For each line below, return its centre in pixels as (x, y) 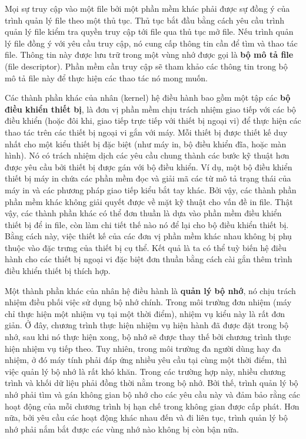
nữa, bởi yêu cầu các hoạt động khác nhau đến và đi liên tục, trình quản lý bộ (146, 417)
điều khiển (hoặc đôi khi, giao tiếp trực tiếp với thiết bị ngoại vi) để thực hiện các (153, 121)
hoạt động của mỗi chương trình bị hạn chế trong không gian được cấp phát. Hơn (152, 406)
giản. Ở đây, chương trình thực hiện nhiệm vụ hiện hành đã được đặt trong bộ (147, 325)
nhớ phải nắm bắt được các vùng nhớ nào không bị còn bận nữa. (122, 429)
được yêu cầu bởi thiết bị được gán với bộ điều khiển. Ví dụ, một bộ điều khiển (149, 166)
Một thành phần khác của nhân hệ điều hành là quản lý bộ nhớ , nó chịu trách (150, 290)
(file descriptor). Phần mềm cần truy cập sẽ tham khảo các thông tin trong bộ (146, 66)
